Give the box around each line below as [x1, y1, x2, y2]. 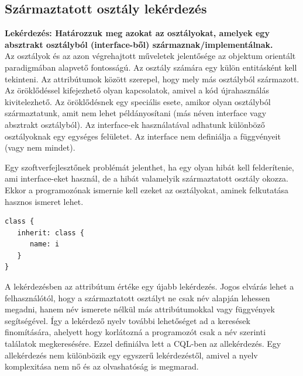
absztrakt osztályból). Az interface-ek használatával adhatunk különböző [5, 118, 265, 130]
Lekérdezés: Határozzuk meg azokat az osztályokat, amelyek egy [5, 27, 270, 39]
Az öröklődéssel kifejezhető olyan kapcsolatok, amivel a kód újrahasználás [5, 84, 269, 96]
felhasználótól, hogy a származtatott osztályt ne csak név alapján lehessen [5, 291, 270, 304]
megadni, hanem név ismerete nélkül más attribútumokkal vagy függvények [5, 303, 275, 315]
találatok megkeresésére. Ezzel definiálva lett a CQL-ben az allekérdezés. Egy [5, 337, 281, 350]
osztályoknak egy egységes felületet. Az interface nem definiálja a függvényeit [5, 130, 281, 142]
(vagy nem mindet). [5, 141, 75, 154]
